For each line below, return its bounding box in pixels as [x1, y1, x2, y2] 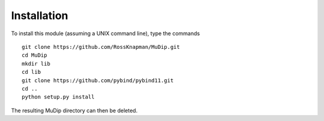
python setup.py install [22, 94, 95, 101]
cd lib [22, 69, 41, 76]
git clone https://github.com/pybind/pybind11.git [22, 77, 174, 83]
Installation [11, 9, 68, 22]
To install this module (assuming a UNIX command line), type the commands [11, 30, 200, 37]
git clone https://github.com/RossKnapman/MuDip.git [22, 44, 180, 50]
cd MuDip [22, 52, 47, 59]
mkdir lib [22, 60, 50, 67]
